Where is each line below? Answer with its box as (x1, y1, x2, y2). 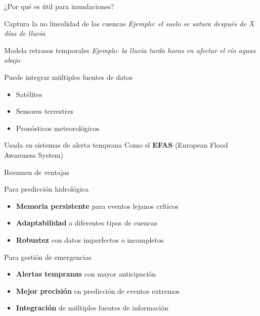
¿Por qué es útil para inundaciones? (4, 1, 114, 11)
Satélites (16, 88, 42, 99)
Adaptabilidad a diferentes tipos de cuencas (16, 217, 157, 228)
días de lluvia (4, 28, 46, 38)
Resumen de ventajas (4, 166, 70, 177)
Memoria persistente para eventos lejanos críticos (16, 200, 179, 211)
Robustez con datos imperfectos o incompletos (16, 234, 164, 245)
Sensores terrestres (16, 106, 74, 116)
